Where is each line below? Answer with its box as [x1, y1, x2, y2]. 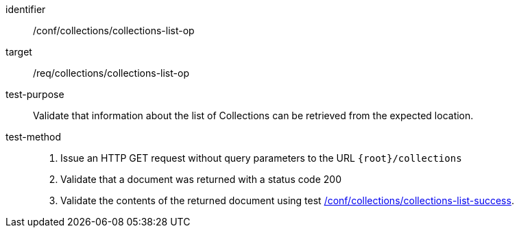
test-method [5, 131, 61, 143]
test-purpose [5, 88, 64, 100]
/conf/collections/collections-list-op [33, 25, 195, 36]
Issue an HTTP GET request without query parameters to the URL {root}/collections [60, 152, 462, 164]
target [5, 46, 32, 58]
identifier [5, 3, 46, 15]
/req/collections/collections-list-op [33, 67, 189, 79]
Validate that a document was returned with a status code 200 [60, 173, 341, 185]
